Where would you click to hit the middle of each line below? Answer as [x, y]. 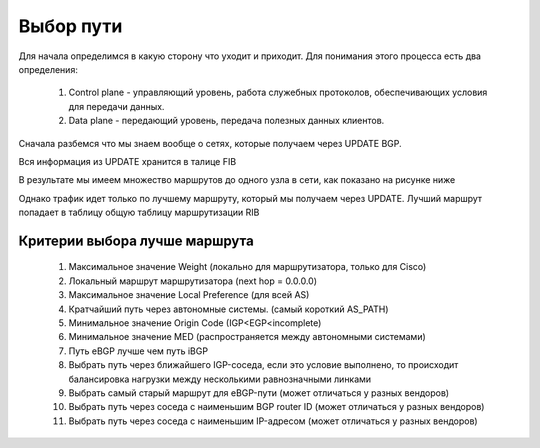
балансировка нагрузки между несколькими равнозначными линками [220, 379]
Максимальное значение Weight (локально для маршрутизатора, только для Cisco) [247, 267]
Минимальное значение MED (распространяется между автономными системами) [247, 337]
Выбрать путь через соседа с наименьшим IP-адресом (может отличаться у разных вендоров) [273, 421]
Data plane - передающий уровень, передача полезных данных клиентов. [226, 121]
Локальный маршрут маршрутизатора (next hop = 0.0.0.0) [193, 281]
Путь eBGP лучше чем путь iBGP [138, 351]
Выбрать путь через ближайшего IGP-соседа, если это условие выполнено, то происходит [263, 365]
